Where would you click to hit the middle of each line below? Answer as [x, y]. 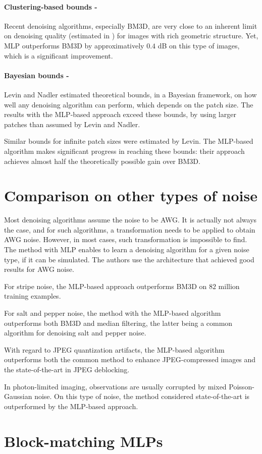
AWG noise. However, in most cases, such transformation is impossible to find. [126, 239]
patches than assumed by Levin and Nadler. [72, 124]
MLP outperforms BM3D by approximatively [74, 45]
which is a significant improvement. [59, 55]
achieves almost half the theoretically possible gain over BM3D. [102, 161]
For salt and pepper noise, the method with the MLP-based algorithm [113, 313]
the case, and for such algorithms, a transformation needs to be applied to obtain [130, 229]
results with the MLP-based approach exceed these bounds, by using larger [120, 114]
